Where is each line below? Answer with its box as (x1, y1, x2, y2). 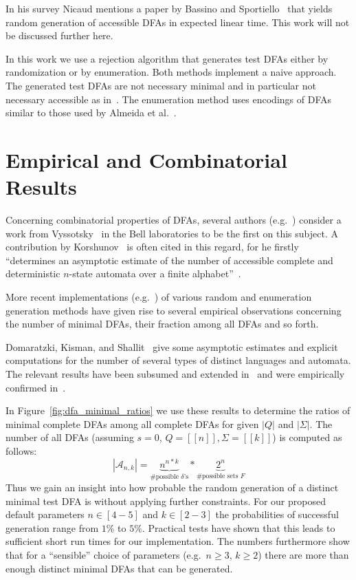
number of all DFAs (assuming (5, 430, 134, 444)
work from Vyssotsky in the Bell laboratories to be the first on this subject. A (5, 226, 338, 240)
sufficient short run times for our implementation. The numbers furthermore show (5, 534, 350, 548)
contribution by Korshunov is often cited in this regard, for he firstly (5, 239, 299, 254)
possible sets (202, 473, 238, 480)
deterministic (5, 266, 60, 281)
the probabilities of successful (215, 507, 339, 522)
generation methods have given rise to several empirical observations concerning (5, 303, 342, 317)
